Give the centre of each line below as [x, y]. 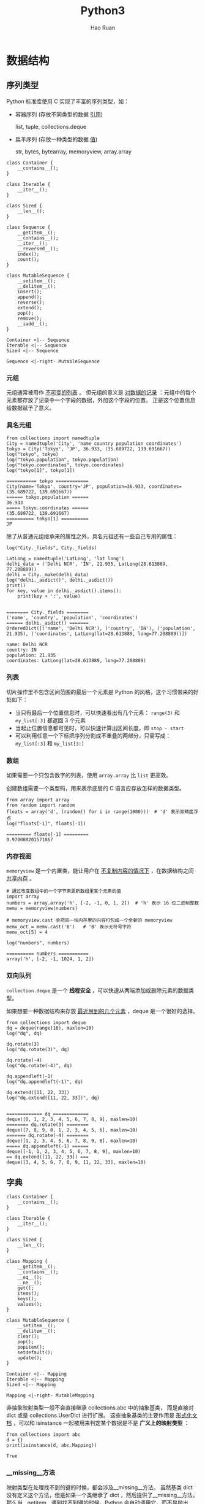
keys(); [27, 1299]
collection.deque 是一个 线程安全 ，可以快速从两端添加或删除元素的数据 [98, 990]
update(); [30, 1358]
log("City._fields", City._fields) [52, 548]
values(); [30, 1305]
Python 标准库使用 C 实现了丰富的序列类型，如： [68, 101]
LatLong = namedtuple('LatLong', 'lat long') [65, 559]
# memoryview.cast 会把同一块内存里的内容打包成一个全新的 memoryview [89, 920]
